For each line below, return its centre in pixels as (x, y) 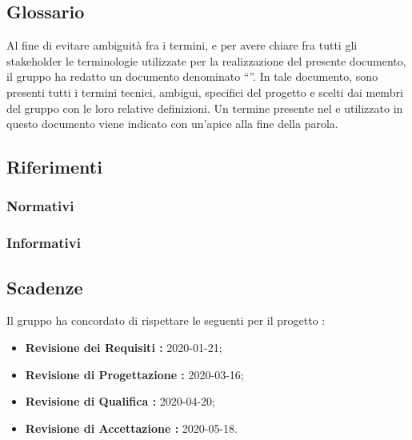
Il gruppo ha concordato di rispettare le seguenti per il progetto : (166, 320)
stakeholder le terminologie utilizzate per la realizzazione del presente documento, (206, 60)
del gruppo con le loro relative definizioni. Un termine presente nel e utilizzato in (205, 108)
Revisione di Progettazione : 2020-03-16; (134, 374)
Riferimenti (54, 167)
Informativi (44, 243)
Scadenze (45, 287)
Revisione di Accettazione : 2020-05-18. (132, 428)
